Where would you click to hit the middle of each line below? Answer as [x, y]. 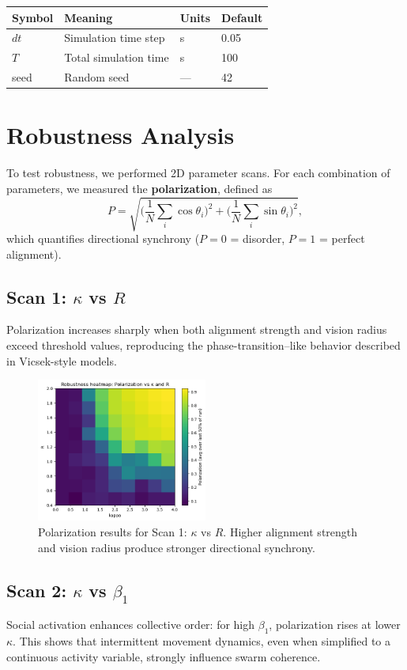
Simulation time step [115, 38]
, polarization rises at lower [335, 625]
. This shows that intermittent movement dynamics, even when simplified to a [202, 640]
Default [242, 17]
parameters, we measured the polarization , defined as [139, 188]
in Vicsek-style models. [62, 360]
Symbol [33, 17]
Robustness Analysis [121, 135]
